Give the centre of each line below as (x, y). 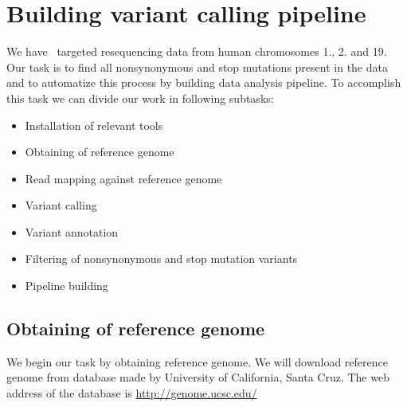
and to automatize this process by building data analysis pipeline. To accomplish (204, 82)
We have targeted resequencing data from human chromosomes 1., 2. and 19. (197, 51)
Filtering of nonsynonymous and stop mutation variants (161, 258)
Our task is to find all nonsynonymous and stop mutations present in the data (197, 67)
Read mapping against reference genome (123, 178)
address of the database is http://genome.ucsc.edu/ (132, 393)
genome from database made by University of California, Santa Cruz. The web (198, 377)
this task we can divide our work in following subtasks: (140, 98)
